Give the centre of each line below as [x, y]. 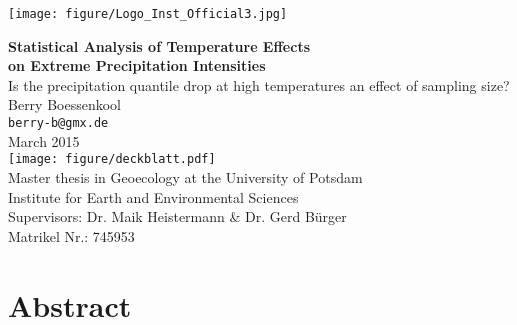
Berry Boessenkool [64, 104]
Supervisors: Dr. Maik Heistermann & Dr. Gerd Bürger [177, 216]
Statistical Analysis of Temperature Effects [159, 45]
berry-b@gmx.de [58, 123]
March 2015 [44, 140]
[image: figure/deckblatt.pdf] [112, 159]
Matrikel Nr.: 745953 [71, 235]
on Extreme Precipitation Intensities [137, 65]
